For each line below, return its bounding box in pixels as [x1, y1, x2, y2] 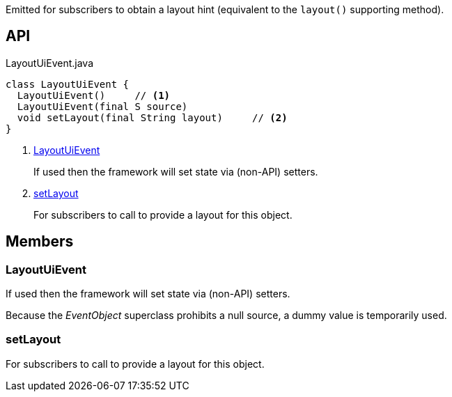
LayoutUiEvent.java [6, 56, 93, 69]
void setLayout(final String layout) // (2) [17, 111, 288, 123]
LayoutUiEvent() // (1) [17, 89, 171, 101]
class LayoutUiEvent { [6, 78, 130, 90]
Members [6, 233, 74, 251]
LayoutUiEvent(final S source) [17, 100, 188, 112]
